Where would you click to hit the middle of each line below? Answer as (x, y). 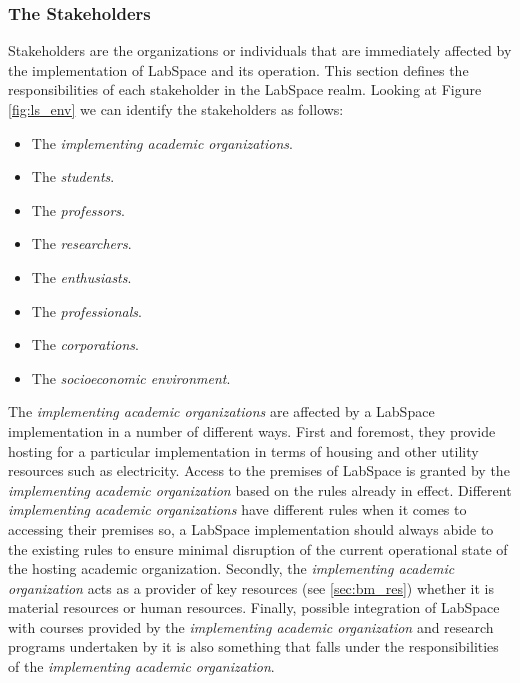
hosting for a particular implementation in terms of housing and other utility (243, 450)
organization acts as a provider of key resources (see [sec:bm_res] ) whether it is (251, 587)
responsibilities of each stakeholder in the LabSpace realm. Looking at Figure (245, 89)
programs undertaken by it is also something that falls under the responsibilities (253, 646)
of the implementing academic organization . (141, 666)
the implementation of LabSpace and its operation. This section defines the (238, 69)
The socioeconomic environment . (131, 377)
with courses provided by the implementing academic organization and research (251, 626)
